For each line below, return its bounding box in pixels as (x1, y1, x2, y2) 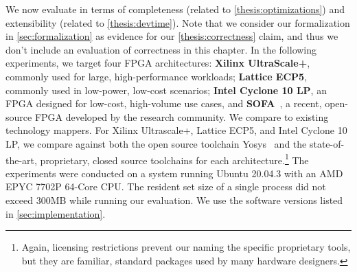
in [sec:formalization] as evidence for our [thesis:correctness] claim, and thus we (5, 29, 338, 43)
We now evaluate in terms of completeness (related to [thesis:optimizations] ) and (5, 2, 345, 16)
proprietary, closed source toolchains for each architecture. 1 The (40, 150, 309, 167)
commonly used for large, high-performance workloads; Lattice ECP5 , (5, 69, 308, 83)
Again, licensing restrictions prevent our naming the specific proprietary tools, (21, 240, 351, 254)
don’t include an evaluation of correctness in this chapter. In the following (5, 42, 317, 56)
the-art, (5, 152, 37, 167)
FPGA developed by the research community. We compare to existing (34, 109, 329, 124)
